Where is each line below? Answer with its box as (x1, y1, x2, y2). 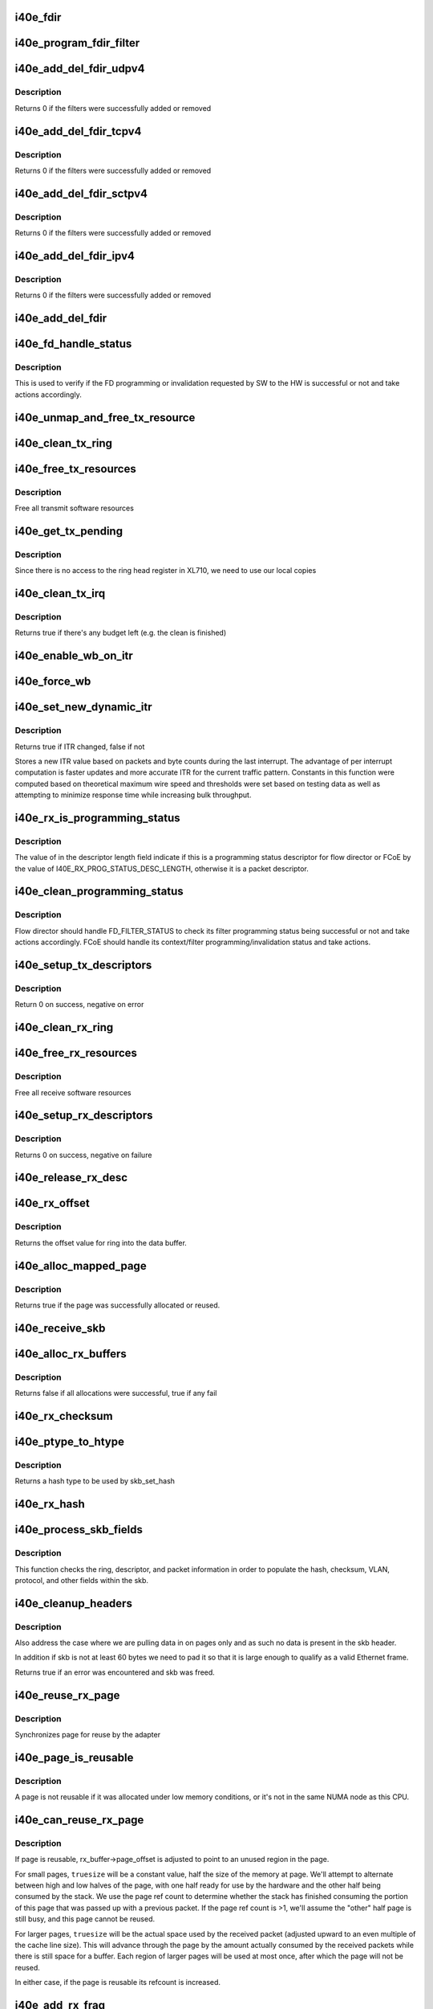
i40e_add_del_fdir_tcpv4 (14, 125, 142, 138)
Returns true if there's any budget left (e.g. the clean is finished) (14, 628, 227, 638)
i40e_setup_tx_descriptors (14, 958, 152, 972)
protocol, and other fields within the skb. (14, 1575, 148, 1585)
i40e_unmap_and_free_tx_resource (14, 411, 196, 424)
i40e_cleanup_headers (14, 1596, 132, 1610)
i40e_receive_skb (14, 1321, 106, 1335)
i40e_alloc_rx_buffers (14, 1347, 127, 1360)
